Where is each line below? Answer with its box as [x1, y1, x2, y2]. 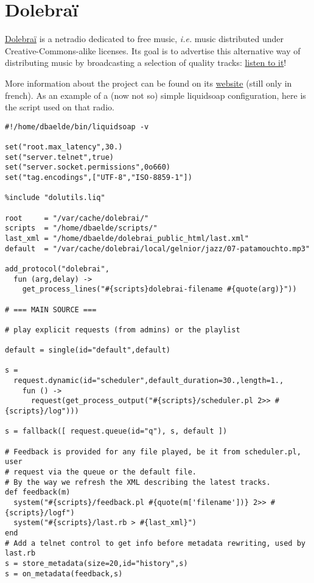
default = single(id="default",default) [5, 346, 171, 355]
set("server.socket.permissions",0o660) [5, 163, 171, 172]
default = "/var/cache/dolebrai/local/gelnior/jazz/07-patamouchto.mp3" [5, 244, 310, 253]
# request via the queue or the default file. [5, 468, 197, 476]
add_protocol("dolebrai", [5, 264, 110, 273]
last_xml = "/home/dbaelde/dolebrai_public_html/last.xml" [5, 234, 249, 243]
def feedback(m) [5, 488, 71, 497]
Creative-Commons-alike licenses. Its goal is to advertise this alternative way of [5, 44, 301, 57]
